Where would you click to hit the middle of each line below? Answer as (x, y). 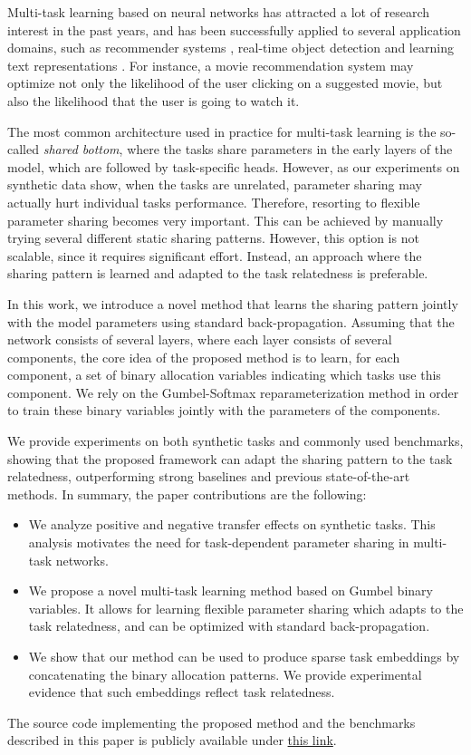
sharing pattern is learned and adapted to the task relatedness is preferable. (218, 273)
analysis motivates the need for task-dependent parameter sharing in (219, 542)
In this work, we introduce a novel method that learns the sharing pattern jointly (233, 303)
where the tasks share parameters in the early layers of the (290, 149)
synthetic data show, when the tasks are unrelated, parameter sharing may (215, 184)
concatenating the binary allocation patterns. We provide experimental (225, 674)
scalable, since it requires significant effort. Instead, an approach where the (215, 255)
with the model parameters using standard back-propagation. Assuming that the (231, 321)
